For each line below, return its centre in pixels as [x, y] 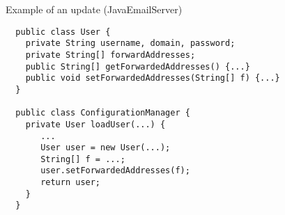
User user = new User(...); [106, 148]
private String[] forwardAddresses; [110, 55]
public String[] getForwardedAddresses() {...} [138, 66]
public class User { [63, 32]
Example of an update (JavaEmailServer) [94, 9]
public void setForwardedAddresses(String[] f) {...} [153, 78]
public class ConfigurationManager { [103, 113]
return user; [71, 183]
